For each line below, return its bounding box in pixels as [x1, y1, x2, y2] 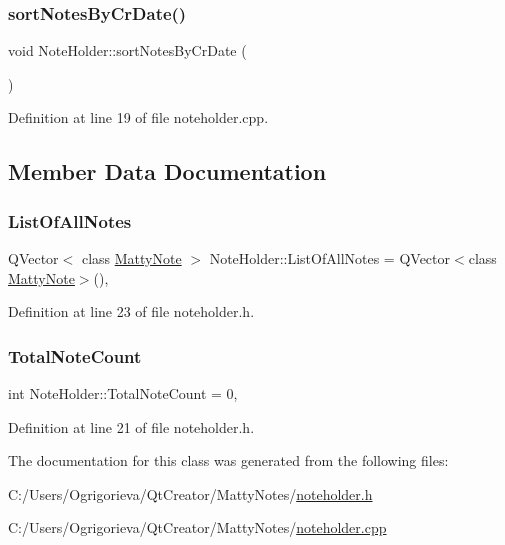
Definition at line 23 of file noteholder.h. [8, 301, 255, 322]
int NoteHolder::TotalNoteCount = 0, [8, 383, 238, 403]
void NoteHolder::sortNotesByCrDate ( [8, 40, 247, 61]
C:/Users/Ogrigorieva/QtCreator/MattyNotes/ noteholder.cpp [8, 517, 387, 538]
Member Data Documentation [8, 156, 327, 187]
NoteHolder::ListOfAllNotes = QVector [209, 248, 451, 268]
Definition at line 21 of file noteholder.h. [8, 416, 255, 437]
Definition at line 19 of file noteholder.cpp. [8, 107, 269, 128]
